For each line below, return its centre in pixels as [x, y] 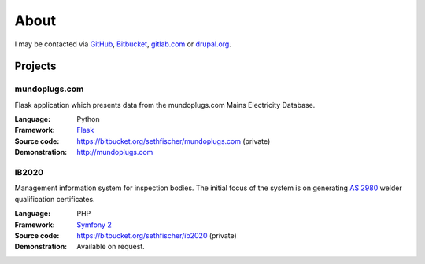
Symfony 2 [94, 225]
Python [88, 119]
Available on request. [111, 247]
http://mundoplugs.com [115, 152]
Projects [35, 66]
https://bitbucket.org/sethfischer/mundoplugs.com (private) [174, 141]
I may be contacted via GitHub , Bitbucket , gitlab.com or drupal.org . [123, 44]
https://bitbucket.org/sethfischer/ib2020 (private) [157, 235]
